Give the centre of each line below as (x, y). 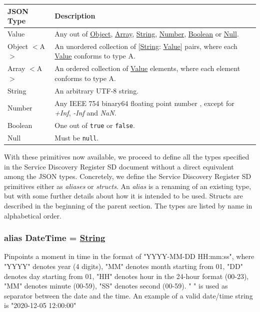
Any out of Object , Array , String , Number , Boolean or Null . (147, 33)
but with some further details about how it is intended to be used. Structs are (123, 196)
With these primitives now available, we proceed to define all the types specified (127, 156)
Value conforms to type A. (95, 56)
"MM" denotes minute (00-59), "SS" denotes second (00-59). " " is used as (116, 286)
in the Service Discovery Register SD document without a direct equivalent (119, 166)
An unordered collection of (95, 46)
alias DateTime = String (55, 238)
